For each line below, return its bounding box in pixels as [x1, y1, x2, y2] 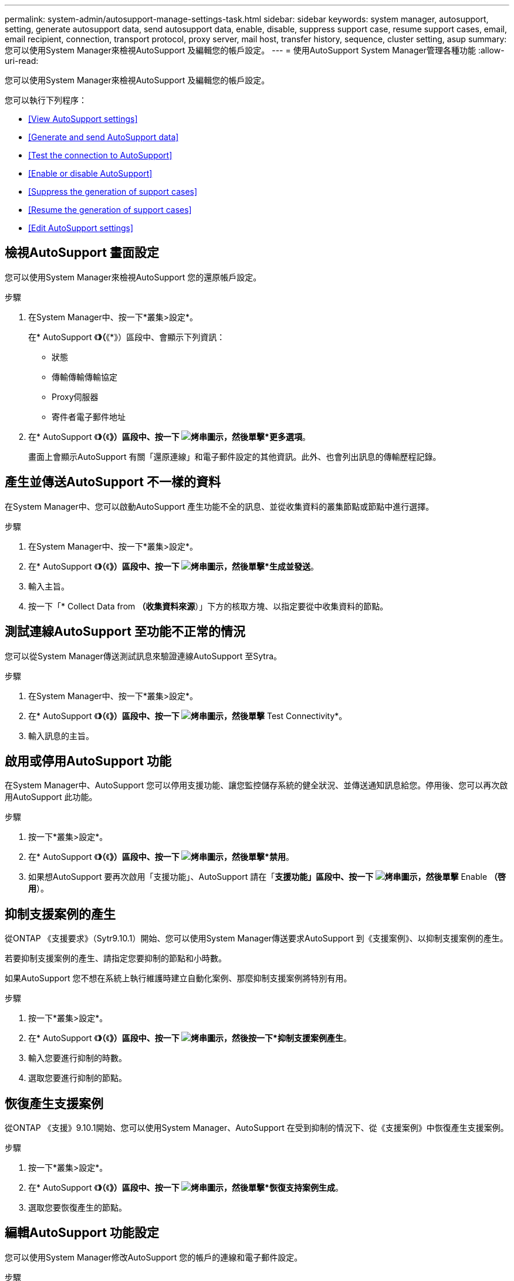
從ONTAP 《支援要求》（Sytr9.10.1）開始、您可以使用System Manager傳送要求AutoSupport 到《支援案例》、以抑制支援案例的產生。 [5, 933, 508, 944]
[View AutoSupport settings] [28, 114, 138, 124]
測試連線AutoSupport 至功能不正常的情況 [5, 624, 245, 639]
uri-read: [5, 56, 39, 66]
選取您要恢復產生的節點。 [28, 1202, 127, 1213]
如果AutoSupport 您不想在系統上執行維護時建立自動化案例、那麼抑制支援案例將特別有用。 [5, 973, 352, 984]
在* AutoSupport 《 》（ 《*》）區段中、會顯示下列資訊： [28, 331, 225, 342]
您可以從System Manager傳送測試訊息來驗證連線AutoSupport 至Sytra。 [5, 650, 282, 661]
